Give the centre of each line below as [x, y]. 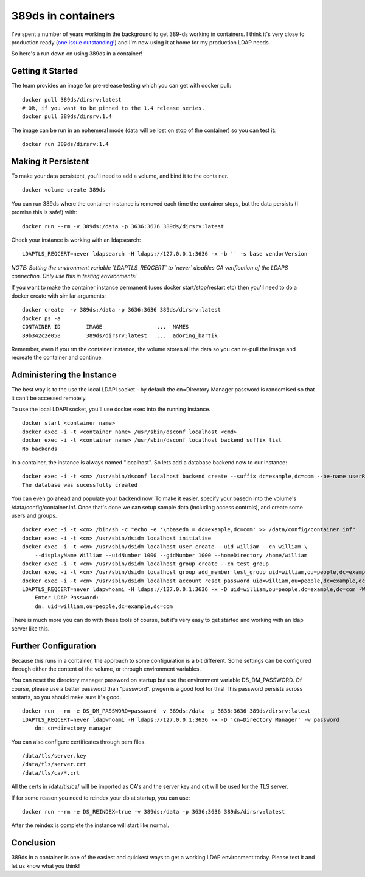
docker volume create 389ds [64, 190]
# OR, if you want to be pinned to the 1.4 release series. [113, 108]
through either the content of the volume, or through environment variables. [106, 669]
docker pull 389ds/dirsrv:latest [72, 100]
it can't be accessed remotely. [49, 398]
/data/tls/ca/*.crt [51, 773]
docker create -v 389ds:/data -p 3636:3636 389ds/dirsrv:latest [122, 310]
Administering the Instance [64, 375]
